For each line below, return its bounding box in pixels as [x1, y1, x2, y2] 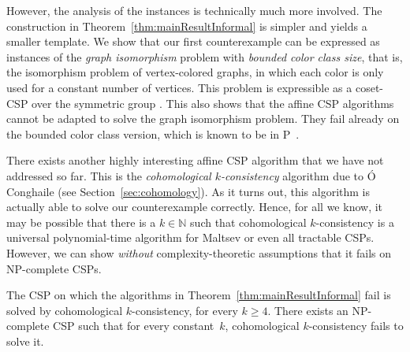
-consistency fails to [308, 317, 404, 334]
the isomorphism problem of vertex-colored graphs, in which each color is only [6, 64, 384, 80]
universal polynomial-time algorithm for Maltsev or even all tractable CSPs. [6, 229, 375, 246]
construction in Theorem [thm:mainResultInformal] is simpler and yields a [6, 17, 367, 34]
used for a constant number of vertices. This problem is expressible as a [6, 79, 352, 95]
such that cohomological [190, 213, 307, 230]
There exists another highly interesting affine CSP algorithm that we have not [6, 152, 384, 169]
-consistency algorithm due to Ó [220, 167, 376, 183]
